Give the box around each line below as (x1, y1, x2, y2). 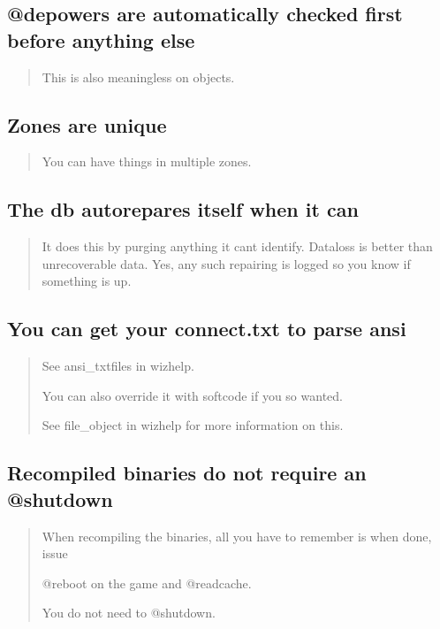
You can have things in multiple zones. (42, 152, 252, 171)
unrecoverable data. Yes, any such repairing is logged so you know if (42, 254, 411, 272)
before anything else (7, 26, 195, 53)
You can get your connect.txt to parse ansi (7, 315, 406, 342)
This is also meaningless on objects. (42, 67, 235, 86)
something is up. (42, 272, 132, 290)
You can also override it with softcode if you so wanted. (42, 386, 343, 404)
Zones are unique (7, 111, 167, 138)
